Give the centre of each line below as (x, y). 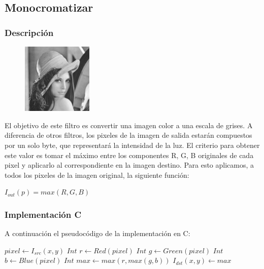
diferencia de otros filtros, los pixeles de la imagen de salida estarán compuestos (128, 135)
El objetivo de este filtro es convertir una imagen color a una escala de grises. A (129, 125)
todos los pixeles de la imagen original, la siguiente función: (97, 175)
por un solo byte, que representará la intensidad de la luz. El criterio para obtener (132, 145)
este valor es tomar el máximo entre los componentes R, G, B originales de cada (129, 155)
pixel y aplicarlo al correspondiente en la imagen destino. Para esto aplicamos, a (129, 165)
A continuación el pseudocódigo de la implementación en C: (97, 233)
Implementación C (43, 214)
